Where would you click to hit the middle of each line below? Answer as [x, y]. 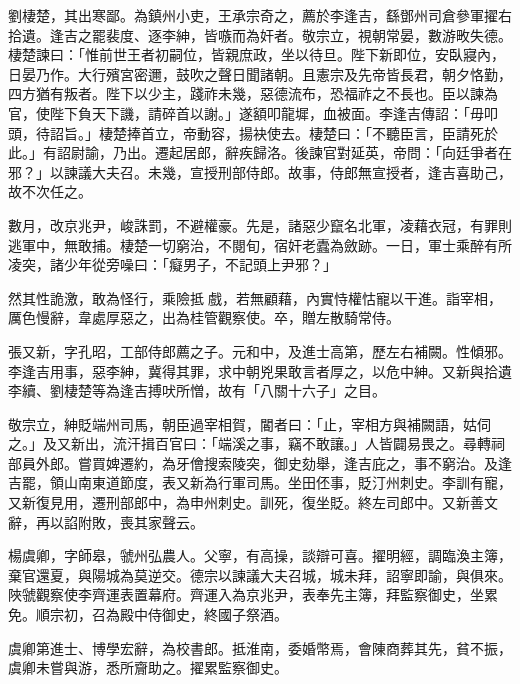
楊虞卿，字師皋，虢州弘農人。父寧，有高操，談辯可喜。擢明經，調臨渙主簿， [260, 555]
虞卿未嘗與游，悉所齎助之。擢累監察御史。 [148, 667]
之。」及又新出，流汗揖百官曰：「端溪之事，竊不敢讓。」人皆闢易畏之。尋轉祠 [256, 443]
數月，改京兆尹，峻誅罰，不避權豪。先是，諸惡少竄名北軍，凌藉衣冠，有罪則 [260, 224]
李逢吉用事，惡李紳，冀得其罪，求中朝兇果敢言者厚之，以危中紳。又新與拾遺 [260, 370]
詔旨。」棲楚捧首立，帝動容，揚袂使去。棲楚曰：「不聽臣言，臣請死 [266, 132]
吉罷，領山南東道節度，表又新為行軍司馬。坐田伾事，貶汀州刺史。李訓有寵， [260, 482]
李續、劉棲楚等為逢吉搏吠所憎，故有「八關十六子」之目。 [197, 390]
